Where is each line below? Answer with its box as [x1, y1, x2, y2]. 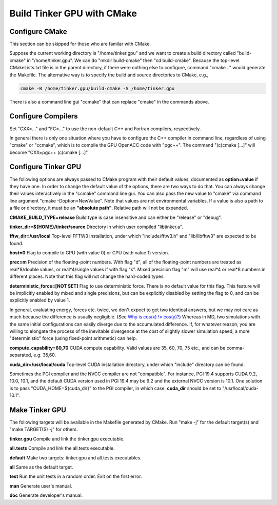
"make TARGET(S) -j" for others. [9, 426, 78, 433]
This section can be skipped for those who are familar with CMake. [9, 41, 151, 47]
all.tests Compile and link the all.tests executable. [9, 445, 115, 451]
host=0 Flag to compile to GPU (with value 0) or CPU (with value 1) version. [9, 250, 169, 256]
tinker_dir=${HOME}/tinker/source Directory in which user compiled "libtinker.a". [9, 224, 183, 230]
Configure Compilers [9, 112, 78, 120]
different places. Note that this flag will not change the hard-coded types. [9, 273, 165, 279]
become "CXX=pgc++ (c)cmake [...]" [9, 149, 88, 155]
